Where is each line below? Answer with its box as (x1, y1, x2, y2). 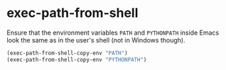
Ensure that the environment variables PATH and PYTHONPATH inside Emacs (6, 28, 220, 37)
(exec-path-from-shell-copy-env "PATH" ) (6, 49, 129, 57)
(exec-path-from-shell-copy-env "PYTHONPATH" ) (6, 56, 147, 63)
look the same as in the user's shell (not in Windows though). (6, 35, 185, 44)
